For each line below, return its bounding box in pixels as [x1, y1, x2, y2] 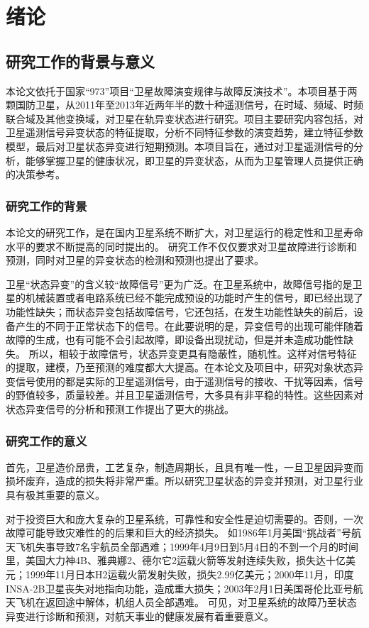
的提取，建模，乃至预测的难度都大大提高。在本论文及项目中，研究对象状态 [6, 360, 353, 375]
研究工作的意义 [6, 431, 87, 449]
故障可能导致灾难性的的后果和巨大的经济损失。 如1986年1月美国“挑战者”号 [6, 525, 351, 540]
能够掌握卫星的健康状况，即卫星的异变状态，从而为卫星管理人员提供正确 [25, 153, 363, 167]
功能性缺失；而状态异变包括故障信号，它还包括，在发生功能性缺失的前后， [6, 304, 353, 319]
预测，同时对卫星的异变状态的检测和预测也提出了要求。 [6, 253, 264, 268]
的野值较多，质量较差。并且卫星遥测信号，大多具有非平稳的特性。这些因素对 [6, 387, 363, 402]
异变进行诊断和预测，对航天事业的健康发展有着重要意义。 [6, 608, 274, 623]
